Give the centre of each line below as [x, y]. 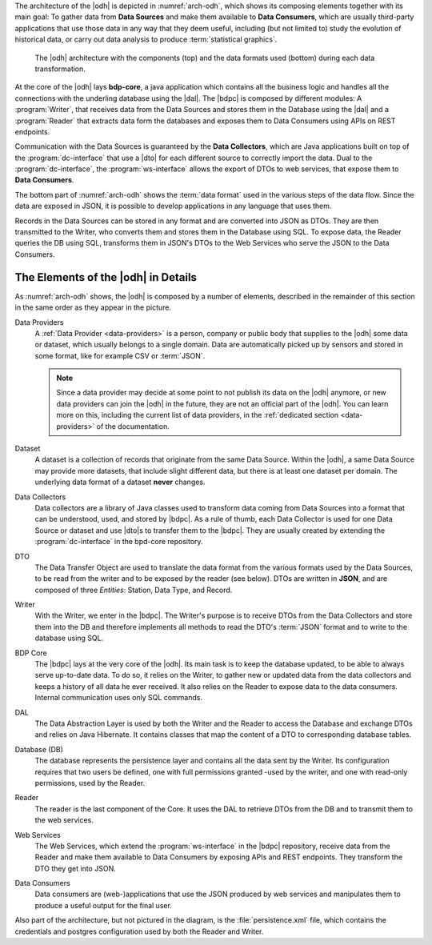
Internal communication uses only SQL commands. [119, 698]
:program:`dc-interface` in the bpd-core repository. [119, 542]
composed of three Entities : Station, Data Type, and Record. [134, 590]
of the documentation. [133, 426]
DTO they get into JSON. [75, 868]
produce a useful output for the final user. [103, 905]
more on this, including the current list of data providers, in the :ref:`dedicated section [198, 415]
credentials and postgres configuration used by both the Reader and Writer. [139, 931]
